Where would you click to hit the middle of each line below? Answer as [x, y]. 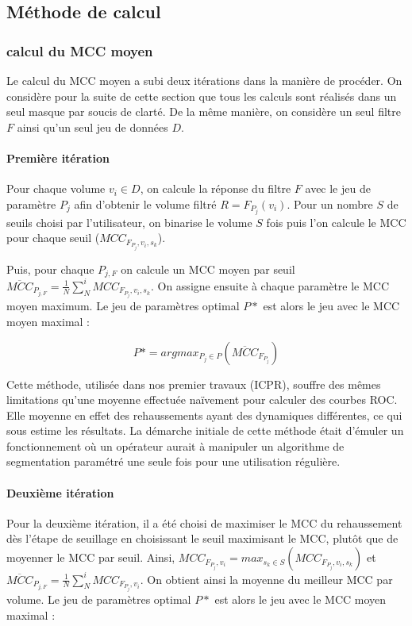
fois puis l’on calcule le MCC [336, 222]
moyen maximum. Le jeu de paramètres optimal [123, 306]
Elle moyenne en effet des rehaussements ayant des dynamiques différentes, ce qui [204, 415]
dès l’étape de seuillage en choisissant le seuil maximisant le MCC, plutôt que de [202, 538]
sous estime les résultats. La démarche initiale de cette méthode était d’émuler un [205, 430]
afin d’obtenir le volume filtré [145, 204]
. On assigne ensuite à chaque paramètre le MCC [270, 285]
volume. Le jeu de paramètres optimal [99, 599]
